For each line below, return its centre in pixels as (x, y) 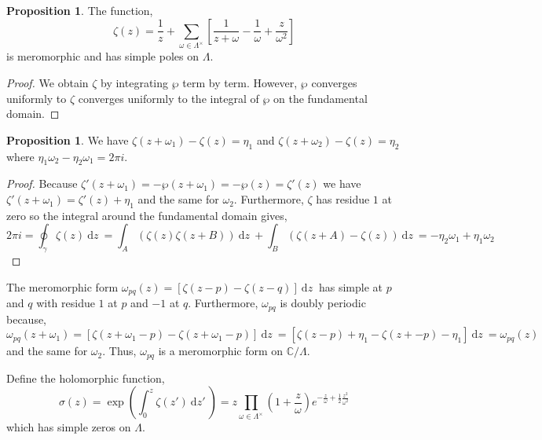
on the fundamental (320, 98)
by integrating (135, 83)
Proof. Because (42, 183)
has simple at (350, 286)
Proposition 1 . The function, (80, 10)
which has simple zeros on (69, 427)
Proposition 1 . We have (68, 139)
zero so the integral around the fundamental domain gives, (147, 215)
